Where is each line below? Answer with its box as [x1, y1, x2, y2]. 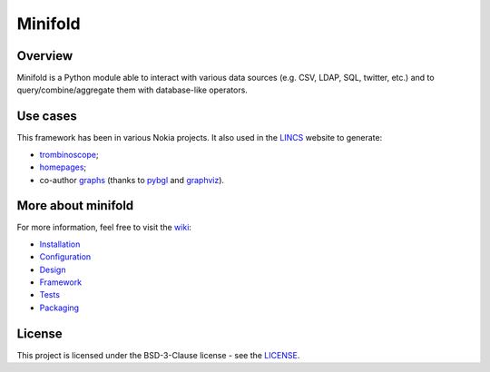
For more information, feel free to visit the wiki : [16, 222, 192, 233]
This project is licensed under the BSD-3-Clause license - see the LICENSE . [16, 349, 300, 360]
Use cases [16, 109, 77, 124]
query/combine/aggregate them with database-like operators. [16, 84, 249, 95]
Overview [16, 48, 73, 64]
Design [39, 264, 66, 275]
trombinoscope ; [39, 149, 99, 160]
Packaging [39, 302, 80, 313]
